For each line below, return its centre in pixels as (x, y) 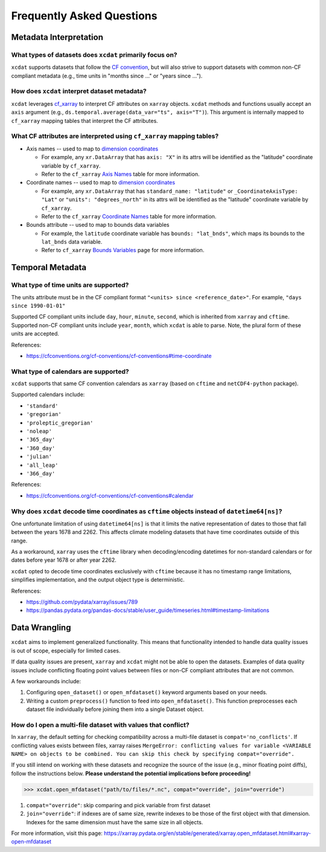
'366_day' (41, 474)
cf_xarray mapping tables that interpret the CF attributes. (85, 120)
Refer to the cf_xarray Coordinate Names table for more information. (129, 216)
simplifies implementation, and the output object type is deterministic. (98, 580)
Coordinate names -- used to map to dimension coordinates (101, 183)
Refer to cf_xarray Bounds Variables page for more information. (123, 250)
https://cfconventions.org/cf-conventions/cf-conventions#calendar (110, 495)
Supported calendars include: (48, 395)
